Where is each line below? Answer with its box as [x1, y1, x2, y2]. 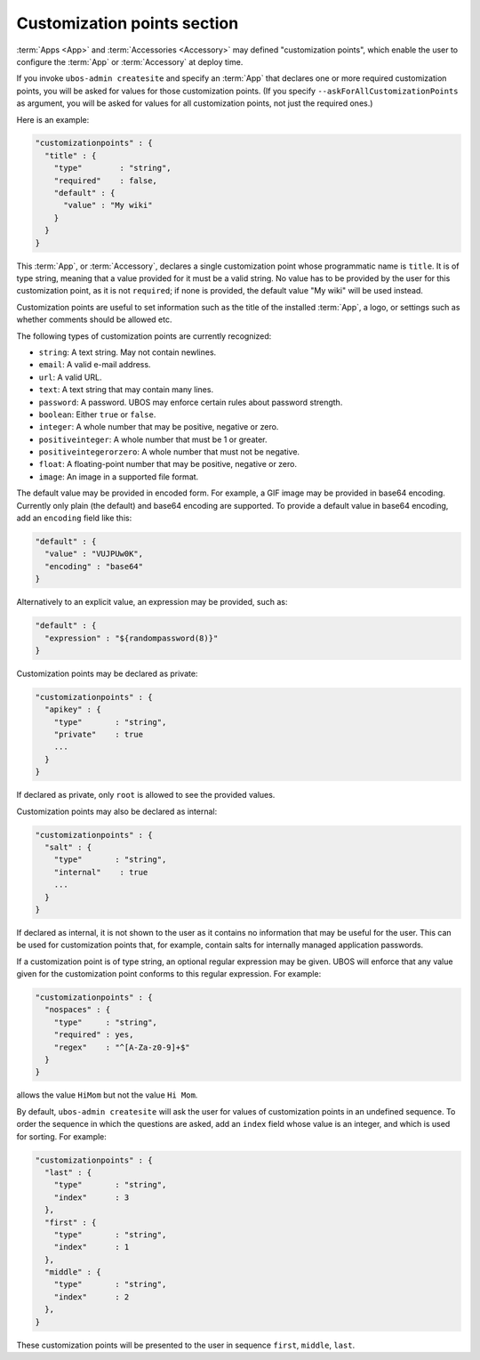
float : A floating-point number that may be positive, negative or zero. [38, 459, 298, 470]
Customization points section [16, 13, 239, 33]
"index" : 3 [53, 1192, 130, 1203]
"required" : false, [53, 175, 157, 186]
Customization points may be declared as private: [16, 668, 198, 679]
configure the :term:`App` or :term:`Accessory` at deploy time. [16, 56, 244, 67]
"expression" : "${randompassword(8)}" [44, 632, 219, 643]
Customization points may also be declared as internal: [16, 806, 218, 817]
